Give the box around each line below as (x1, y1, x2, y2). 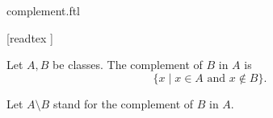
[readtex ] (6, 29, 53, 46)
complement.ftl (6, 2, 80, 18)
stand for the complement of (52, 95, 194, 112)
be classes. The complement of (52, 56, 203, 73)
